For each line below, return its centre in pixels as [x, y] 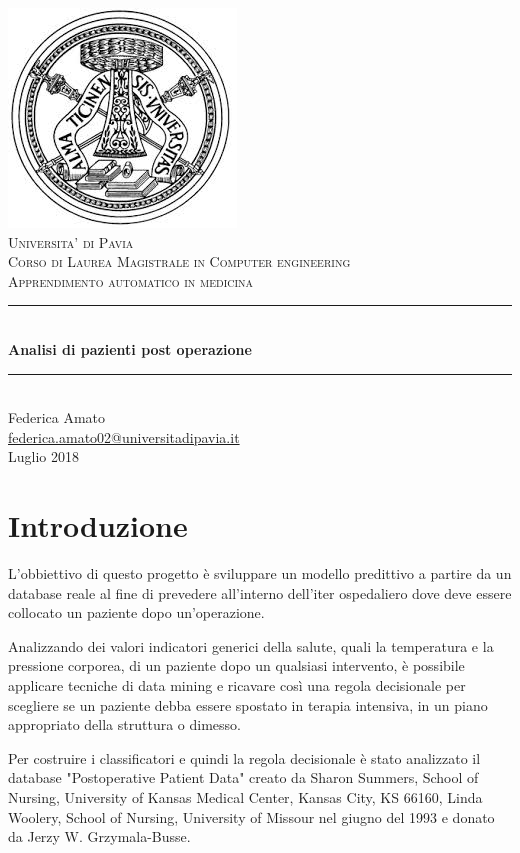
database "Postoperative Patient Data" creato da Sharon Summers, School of [243, 777]
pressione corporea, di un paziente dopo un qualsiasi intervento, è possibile [236, 665]
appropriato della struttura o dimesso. [124, 724]
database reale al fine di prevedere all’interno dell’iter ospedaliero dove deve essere [260, 592]
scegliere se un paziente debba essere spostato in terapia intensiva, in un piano [248, 704]
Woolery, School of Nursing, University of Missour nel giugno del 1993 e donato [251, 816]
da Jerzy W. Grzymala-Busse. [99, 836]
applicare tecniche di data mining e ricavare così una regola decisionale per [237, 685]
